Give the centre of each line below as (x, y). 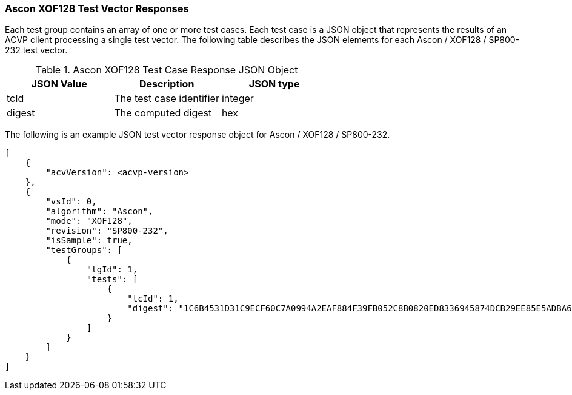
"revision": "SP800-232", (107, 231)
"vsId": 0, (71, 202)
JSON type (274, 84)
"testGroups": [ (84, 250)
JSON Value (59, 84)
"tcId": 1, (153, 299)
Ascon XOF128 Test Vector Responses (97, 8)
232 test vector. (36, 50)
